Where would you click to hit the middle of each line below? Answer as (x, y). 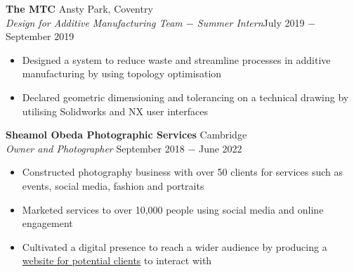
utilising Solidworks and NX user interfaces (115, 111)
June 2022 (220, 148)
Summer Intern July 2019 (251, 22)
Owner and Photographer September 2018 (95, 148)
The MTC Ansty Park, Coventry (79, 8)
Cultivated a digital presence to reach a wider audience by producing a (175, 246)
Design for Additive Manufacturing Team (94, 22)
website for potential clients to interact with (117, 260)
